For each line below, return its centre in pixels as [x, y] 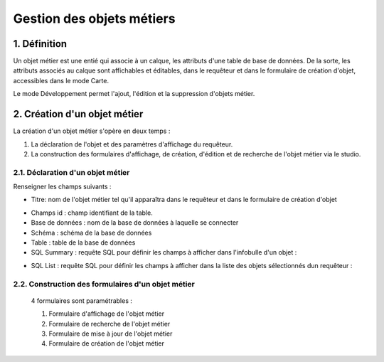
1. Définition [40, 44]
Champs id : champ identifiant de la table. [92, 213]
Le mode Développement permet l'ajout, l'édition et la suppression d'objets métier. [134, 94]
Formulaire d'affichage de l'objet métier [107, 314]
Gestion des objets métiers [94, 18]
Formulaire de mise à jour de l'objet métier [111, 334]
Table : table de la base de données [83, 243]
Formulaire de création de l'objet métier [107, 344]
